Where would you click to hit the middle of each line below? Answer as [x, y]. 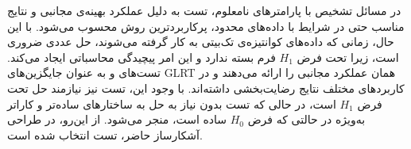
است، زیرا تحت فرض [348, 57]
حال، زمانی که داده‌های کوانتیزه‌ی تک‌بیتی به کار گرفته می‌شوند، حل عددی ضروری [201, 42]
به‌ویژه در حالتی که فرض [306, 119]
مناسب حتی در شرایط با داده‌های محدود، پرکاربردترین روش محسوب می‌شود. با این [206, 26]
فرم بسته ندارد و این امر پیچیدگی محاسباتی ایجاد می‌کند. [142, 57]
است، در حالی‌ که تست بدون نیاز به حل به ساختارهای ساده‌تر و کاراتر [172, 103]
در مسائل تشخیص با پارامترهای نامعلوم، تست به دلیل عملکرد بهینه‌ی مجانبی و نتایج [204, 10]
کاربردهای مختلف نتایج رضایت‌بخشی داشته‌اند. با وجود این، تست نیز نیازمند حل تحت [206, 88]
